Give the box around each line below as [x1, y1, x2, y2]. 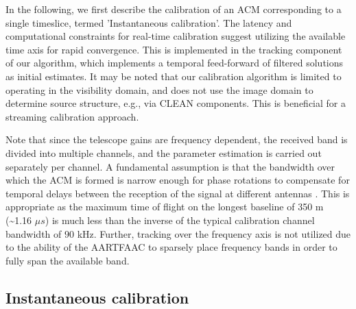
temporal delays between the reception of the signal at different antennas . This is [5, 186, 350, 200]
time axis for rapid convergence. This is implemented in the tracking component [5, 42, 342, 56]
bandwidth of [5, 226, 62, 240]
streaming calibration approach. [5, 109, 139, 123]
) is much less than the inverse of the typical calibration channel [45, 212, 315, 227]
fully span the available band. [5, 253, 130, 267]
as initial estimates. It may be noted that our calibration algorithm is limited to [5, 69, 342, 83]
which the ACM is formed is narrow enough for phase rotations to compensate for [5, 173, 350, 187]
